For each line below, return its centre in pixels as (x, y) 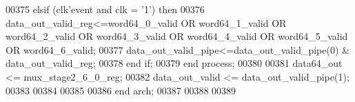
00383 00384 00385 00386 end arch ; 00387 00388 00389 (121, 90)
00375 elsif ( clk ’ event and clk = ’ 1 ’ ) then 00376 (105, 9)
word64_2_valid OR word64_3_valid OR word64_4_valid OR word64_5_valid (177, 36)
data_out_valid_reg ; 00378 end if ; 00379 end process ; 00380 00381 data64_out (174, 63)
